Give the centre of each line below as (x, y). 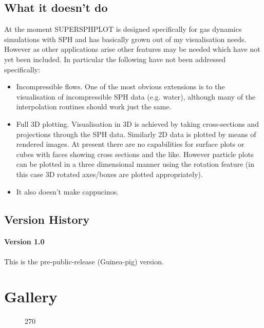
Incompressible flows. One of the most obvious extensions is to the (120, 86)
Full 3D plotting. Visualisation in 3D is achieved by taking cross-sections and (137, 123)
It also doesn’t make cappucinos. (68, 191)
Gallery (31, 296)
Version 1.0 (24, 242)
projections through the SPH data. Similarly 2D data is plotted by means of (136, 134)
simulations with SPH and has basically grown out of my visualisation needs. (125, 39)
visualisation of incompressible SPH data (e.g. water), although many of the (136, 96)
